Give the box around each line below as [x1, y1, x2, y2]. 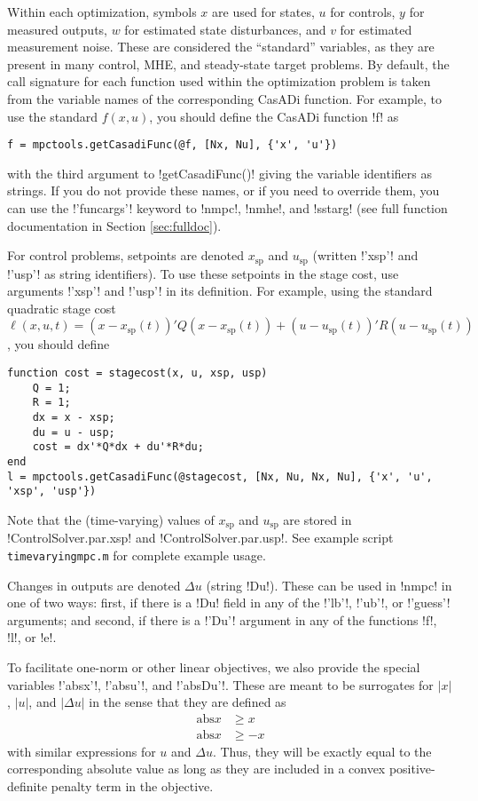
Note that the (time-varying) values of [7, 510, 215, 528]
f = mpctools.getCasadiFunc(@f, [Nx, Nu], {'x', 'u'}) [7, 139, 338, 152]
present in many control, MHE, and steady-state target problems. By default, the [7, 54, 450, 73]
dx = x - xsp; [32, 410, 115, 424]
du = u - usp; [32, 425, 115, 439]
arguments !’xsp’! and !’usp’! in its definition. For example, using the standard [7, 282, 433, 300]
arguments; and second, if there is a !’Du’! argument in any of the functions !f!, [7, 610, 437, 629]
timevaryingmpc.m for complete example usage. [7, 545, 266, 564]
